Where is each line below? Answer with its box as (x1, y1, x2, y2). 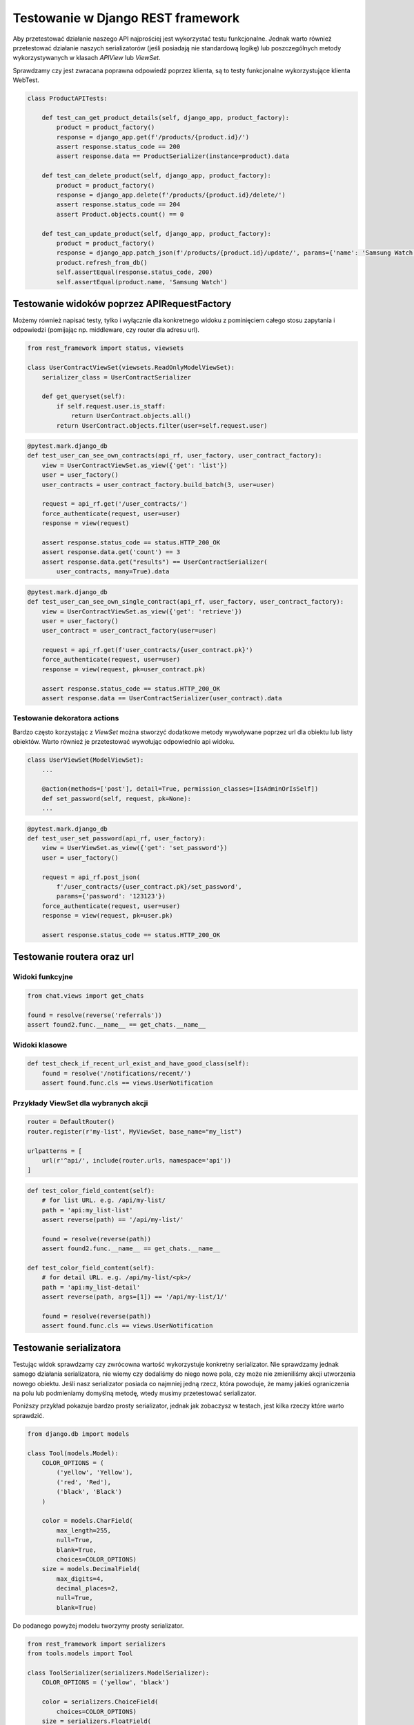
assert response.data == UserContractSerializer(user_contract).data (41, 694, 282, 702)
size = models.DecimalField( (41, 1565, 141, 1573)
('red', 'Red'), (56, 1478, 112, 1486)
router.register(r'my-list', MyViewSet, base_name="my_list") (27, 1127, 242, 1135)
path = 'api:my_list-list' (41, 1206, 134, 1214)
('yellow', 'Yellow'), (56, 1468, 134, 1477)
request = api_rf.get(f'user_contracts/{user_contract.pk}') (41, 646, 253, 654)
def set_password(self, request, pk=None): (41, 794, 191, 802)
